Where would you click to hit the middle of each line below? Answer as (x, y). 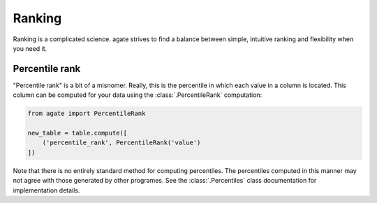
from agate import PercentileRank (87, 114)
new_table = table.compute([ (77, 133)
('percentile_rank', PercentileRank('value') (121, 143)
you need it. (30, 48)
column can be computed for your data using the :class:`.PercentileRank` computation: (138, 95)
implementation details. (46, 190)
